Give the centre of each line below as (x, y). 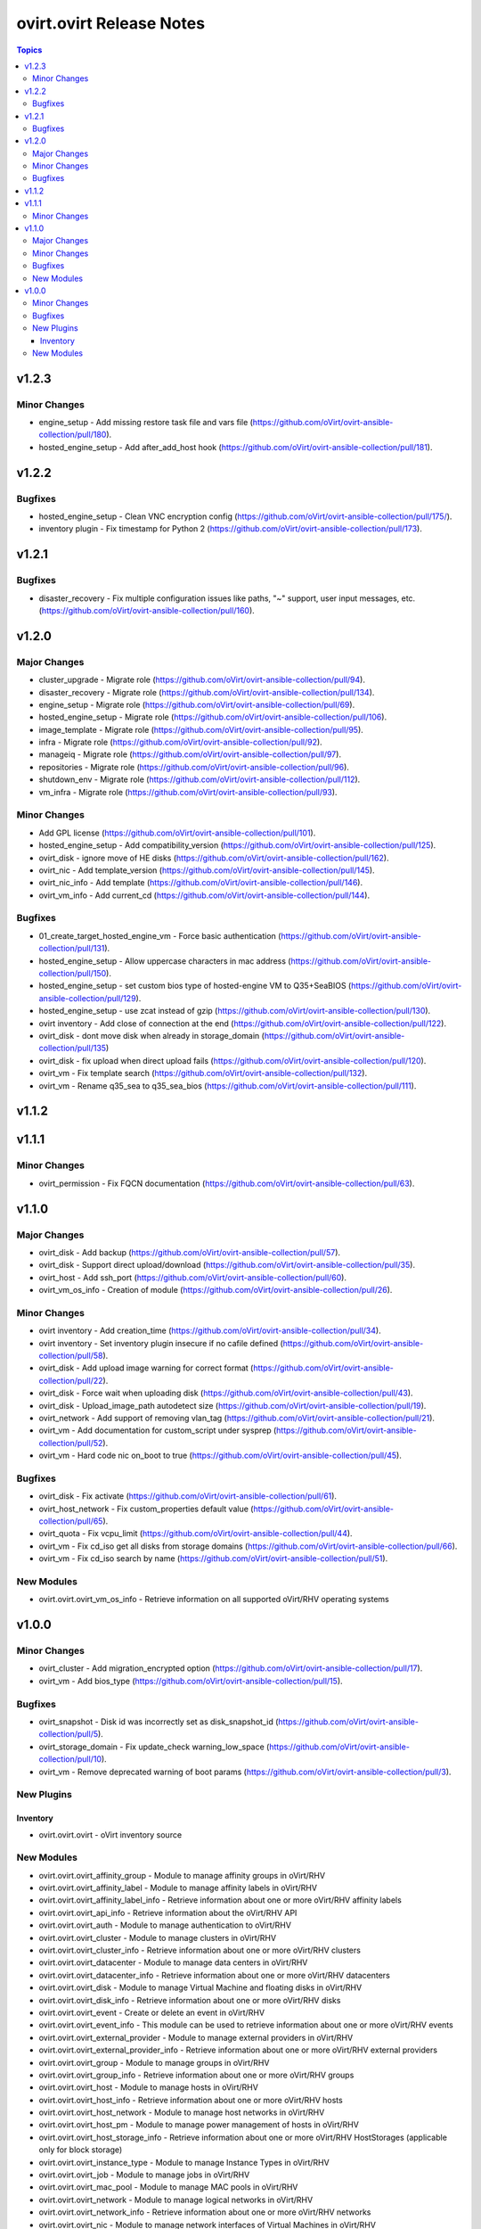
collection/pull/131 (72, 949)
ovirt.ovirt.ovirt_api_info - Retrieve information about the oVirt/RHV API (168, 1912)
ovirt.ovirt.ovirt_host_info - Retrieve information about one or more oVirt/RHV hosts (191, 2100)
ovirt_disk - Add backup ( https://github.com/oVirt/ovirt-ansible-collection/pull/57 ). (190, 1252)
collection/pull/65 (71, 1521)
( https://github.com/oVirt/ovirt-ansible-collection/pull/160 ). (147, 610)
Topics (29, 50)
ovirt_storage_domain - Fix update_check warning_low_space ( (154, 1747)
